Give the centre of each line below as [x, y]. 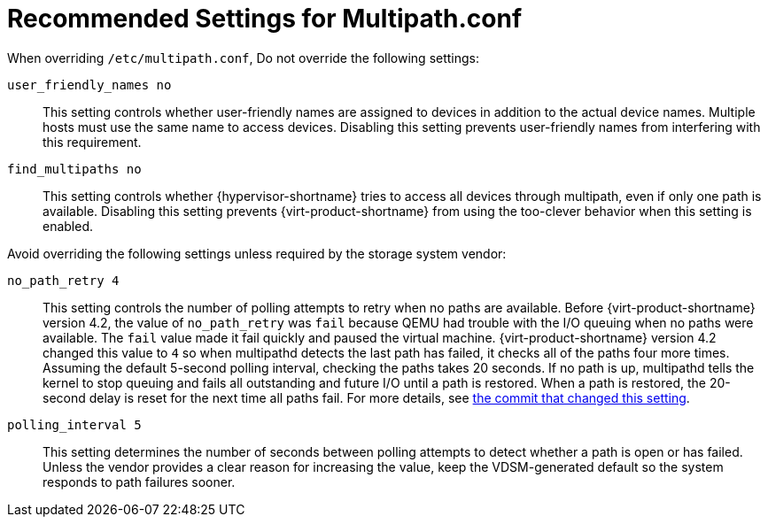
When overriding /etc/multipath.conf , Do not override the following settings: [244, 58]
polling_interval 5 [74, 424]
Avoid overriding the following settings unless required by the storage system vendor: [257, 253]
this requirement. [92, 142]
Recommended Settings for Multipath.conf [265, 19]
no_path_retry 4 [63, 280]
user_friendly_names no [89, 85]
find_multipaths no [74, 169]
